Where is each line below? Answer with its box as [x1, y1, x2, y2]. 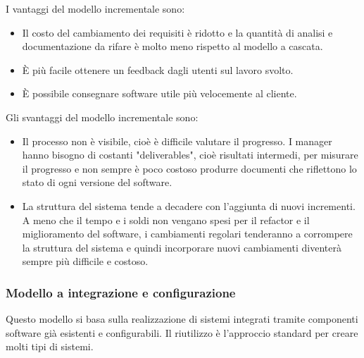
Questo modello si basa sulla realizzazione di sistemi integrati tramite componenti [6, 311, 358, 326]
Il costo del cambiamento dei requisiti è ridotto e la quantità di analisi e [22, 25, 333, 39]
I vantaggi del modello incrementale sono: [6, 1, 185, 16]
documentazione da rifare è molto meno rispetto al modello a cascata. [22, 39, 323, 54]
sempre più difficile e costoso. [22, 254, 149, 268]
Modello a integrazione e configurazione [6, 283, 236, 301]
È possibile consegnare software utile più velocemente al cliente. [22, 86, 297, 101]
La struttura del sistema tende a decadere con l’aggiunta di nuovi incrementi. [22, 198, 356, 213]
